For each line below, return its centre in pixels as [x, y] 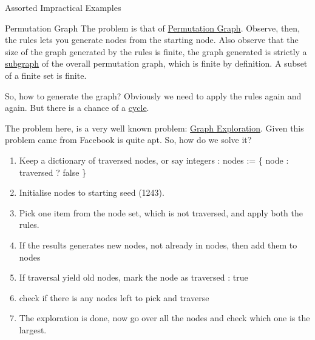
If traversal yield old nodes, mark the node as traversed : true [134, 277]
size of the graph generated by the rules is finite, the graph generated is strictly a [156, 51]
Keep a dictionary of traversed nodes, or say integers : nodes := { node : [154, 160]
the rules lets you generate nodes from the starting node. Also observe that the [152, 40]
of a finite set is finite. [46, 75]
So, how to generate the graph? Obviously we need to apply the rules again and [153, 95]
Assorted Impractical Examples [63, 7]
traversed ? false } [53, 172]
